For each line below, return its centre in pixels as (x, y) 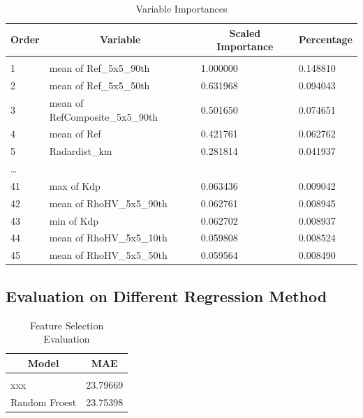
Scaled (245, 32)
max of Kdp (75, 185)
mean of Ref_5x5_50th (99, 85)
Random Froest (44, 402)
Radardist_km (81, 151)
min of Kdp (74, 220)
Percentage (325, 39)
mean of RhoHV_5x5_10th (108, 238)
